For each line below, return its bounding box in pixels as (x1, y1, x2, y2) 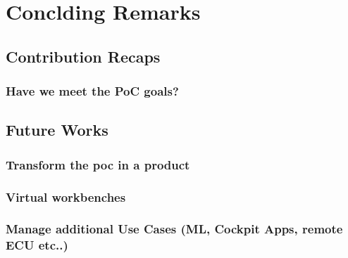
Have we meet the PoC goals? (6, 82, 179, 100)
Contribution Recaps (6, 45, 161, 67)
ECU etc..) (6, 236, 68, 254)
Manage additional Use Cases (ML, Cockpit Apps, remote (6, 220, 343, 238)
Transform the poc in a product (6, 155, 190, 173)
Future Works (6, 119, 108, 141)
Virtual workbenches (6, 188, 126, 205)
